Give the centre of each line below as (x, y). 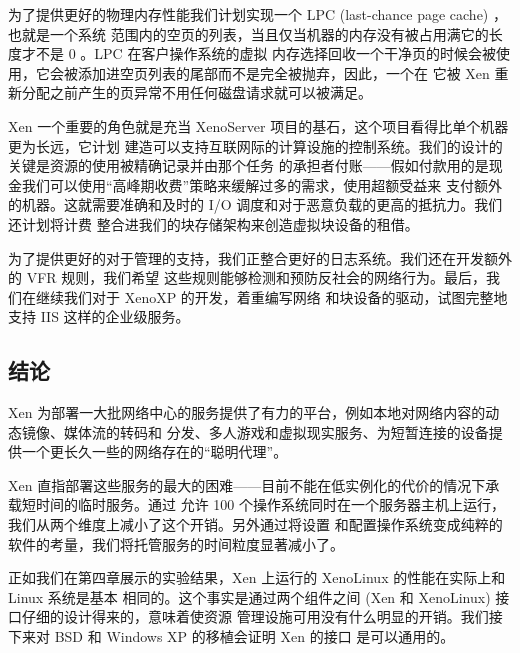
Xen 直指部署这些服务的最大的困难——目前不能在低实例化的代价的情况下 (247, 484)
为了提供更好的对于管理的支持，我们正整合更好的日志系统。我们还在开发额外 (260, 257)
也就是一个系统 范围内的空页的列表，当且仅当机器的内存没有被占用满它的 (248, 33)
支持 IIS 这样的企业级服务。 (99, 316)
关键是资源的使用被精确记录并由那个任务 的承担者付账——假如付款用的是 (248, 165)
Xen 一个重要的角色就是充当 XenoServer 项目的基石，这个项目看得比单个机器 (258, 125)
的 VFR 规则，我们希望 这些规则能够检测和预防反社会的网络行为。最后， (247, 277)
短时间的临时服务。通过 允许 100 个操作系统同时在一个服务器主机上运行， (263, 504)
